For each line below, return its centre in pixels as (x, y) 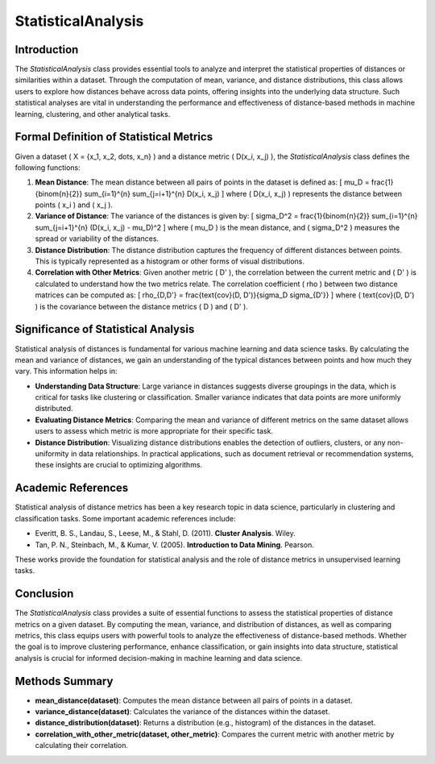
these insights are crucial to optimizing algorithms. (119, 465)
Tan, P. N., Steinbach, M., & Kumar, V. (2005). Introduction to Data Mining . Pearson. (174, 545)
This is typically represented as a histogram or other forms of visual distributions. (170, 261)
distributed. (54, 409)
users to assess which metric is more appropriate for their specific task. (154, 431)
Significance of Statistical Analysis (105, 329)
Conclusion (44, 594)
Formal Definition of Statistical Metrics (114, 137)
